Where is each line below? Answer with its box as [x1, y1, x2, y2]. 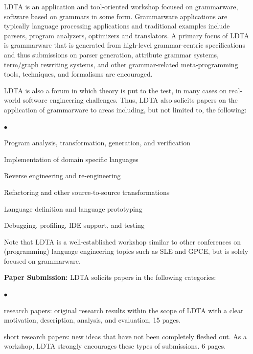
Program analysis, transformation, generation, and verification [4, 137, 191, 148]
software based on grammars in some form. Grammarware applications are [4, 11, 228, 21]
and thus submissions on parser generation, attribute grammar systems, [4, 49, 219, 59]
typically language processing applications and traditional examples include [4, 21, 230, 31]
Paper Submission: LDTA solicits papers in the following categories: [4, 272, 216, 282]
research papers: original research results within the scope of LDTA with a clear [4, 305, 244, 315]
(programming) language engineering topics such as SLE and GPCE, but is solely [4, 246, 249, 256]
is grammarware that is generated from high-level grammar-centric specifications [4, 40, 245, 50]
